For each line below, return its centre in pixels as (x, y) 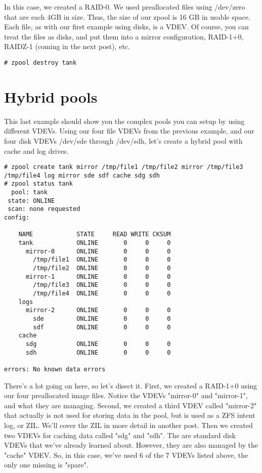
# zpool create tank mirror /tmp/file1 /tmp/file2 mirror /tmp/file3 (124, 167)
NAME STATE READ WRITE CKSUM (95, 234)
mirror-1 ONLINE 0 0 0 (98, 276)
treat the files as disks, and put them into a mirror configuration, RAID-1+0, (124, 36)
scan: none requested (44, 209)
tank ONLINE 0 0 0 (95, 243)
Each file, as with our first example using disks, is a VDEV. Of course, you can (126, 27)
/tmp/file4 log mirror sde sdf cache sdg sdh (82, 175)
